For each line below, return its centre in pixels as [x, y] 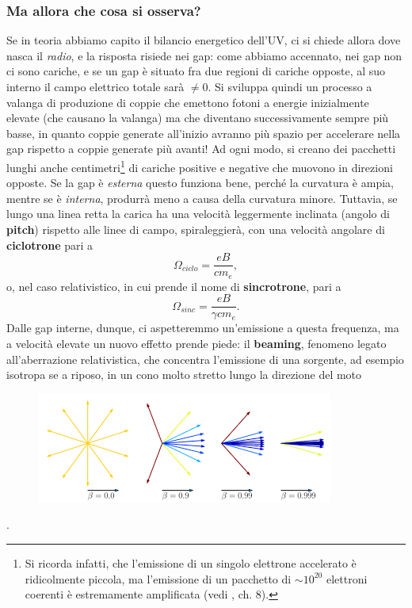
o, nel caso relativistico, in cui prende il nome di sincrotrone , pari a [174, 286]
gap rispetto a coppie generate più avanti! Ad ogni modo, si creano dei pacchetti [201, 149]
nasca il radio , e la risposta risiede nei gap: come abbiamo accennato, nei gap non [204, 55]
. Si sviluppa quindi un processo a [290, 86]
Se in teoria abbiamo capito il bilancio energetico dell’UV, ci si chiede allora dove [204, 40]
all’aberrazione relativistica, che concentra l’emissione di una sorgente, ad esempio [205, 359]
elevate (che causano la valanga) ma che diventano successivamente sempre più [198, 118]
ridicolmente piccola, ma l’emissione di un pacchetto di [158, 578]
